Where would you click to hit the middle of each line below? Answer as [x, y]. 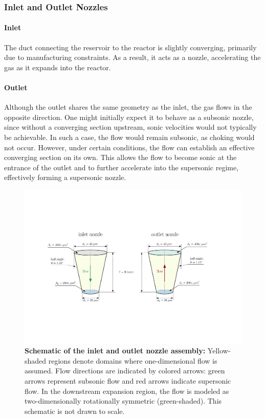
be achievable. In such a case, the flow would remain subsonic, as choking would [129, 137]
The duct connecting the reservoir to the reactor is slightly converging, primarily [130, 47]
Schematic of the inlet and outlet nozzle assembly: [115, 351]
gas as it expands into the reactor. [58, 67]
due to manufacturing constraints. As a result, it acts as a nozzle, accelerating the [132, 57]
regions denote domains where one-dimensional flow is [133, 360]
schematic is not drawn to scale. [75, 411]
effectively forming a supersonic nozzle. [65, 177]
